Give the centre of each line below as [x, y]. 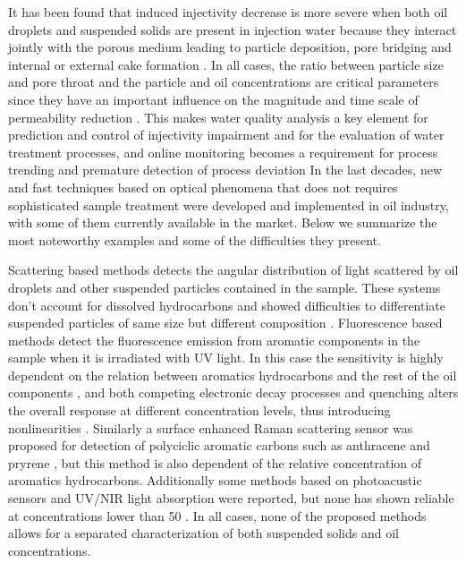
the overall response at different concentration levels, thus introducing [199, 410]
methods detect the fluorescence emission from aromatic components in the [214, 340]
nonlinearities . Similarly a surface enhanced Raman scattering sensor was [211, 427]
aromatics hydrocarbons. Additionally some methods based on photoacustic [215, 480]
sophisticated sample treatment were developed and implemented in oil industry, [229, 205]
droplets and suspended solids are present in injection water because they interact [233, 29]
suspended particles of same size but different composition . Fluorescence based [225, 323]
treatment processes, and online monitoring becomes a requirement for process [223, 152]
